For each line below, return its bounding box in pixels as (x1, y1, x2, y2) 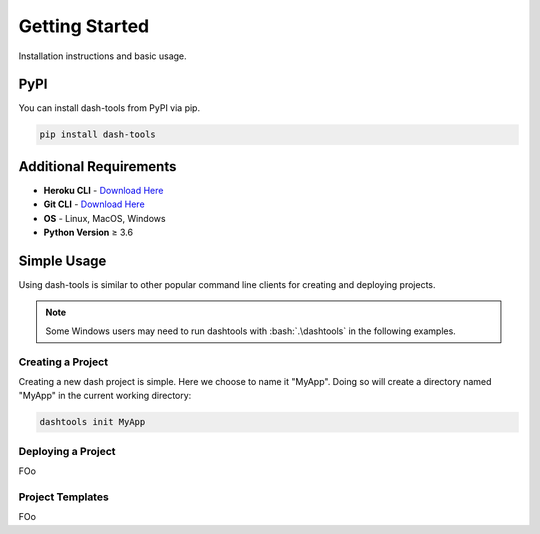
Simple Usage (18, 252, 107, 269)
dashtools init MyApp (39, 416, 146, 428)
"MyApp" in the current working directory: (18, 390, 192, 402)
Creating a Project (18, 355, 109, 369)
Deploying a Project (18, 444, 116, 458)
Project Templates (18, 490, 109, 504)
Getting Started (18, 15, 150, 37)
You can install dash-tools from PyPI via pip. (18, 102, 200, 114)
